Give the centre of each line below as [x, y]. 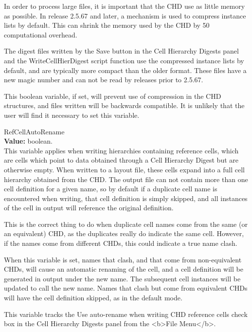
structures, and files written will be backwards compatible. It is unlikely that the [124, 105]
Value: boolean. [28, 141]
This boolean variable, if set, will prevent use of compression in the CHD [113, 96]
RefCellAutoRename [34, 131]
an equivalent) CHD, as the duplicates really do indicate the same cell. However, [124, 233]
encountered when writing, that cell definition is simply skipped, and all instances [126, 198]
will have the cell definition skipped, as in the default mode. [93, 298]
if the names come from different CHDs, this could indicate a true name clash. [121, 243]
